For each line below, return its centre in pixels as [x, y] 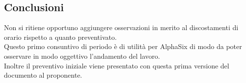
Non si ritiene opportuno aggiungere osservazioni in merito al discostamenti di [121, 27]
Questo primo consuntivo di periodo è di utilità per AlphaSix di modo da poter [123, 46]
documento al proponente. [43, 75]
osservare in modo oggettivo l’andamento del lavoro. [82, 56]
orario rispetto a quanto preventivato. [61, 37]
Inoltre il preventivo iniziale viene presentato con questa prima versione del [117, 65]
